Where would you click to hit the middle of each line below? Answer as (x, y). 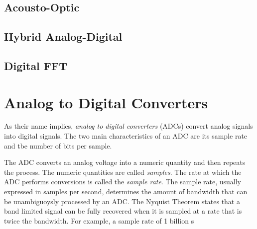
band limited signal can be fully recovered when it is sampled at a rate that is (123, 211)
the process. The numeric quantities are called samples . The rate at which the (123, 172)
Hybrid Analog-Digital (63, 37)
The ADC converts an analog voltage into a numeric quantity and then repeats (125, 162)
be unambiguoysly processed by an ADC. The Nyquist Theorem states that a (122, 201)
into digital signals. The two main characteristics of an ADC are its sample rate (126, 136)
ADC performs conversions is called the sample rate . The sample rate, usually (123, 182)
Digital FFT (36, 65)
